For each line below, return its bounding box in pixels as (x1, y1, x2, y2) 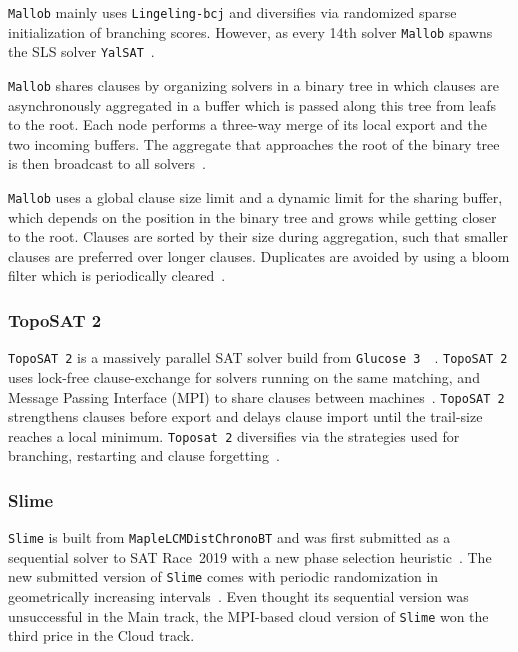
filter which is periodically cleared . (8, 265, 226, 286)
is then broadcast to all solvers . (8, 153, 206, 174)
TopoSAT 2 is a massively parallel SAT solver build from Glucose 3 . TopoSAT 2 (8, 347, 508, 368)
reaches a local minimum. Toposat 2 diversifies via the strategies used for (8, 425, 460, 446)
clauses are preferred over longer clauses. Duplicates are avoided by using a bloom (8, 245, 510, 266)
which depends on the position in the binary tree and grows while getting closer (8, 206, 497, 227)
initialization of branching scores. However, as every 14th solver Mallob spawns (8, 21, 493, 42)
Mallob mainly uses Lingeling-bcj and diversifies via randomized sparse (8, 2, 457, 22)
